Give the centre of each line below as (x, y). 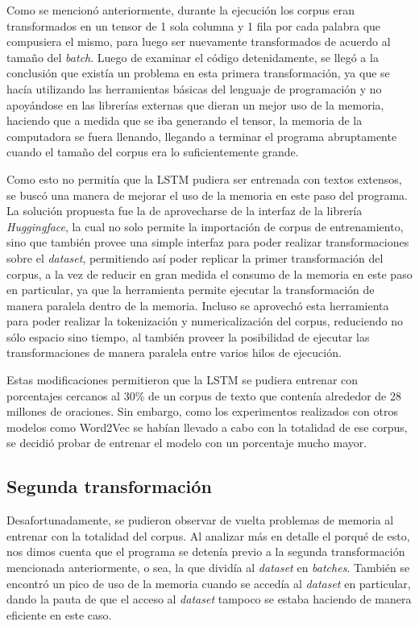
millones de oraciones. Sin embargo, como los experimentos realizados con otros (202, 411)
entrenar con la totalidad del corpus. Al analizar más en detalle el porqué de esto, (208, 535)
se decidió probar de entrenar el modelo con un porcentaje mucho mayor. (187, 443)
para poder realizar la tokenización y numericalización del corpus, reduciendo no (205, 321)
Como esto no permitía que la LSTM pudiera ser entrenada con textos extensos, (204, 178)
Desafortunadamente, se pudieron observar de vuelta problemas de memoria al (200, 520)
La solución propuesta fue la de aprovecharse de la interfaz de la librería (185, 211)
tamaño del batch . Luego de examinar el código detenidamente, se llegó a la (193, 57)
